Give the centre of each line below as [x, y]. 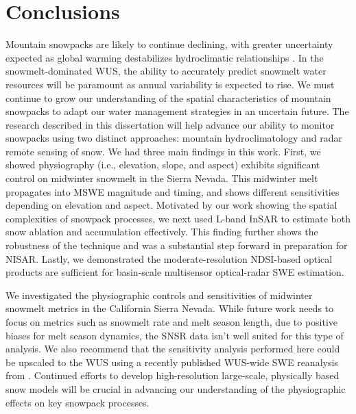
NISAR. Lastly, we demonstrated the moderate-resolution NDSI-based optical [169, 258]
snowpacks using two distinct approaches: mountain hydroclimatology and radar [174, 138]
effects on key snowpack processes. [78, 402]
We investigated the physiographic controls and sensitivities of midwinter [159, 295]
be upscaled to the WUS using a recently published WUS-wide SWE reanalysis [172, 362]
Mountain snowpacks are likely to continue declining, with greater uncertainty [169, 44]
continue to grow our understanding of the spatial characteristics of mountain [168, 98]
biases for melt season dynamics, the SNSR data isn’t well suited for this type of [175, 335]
